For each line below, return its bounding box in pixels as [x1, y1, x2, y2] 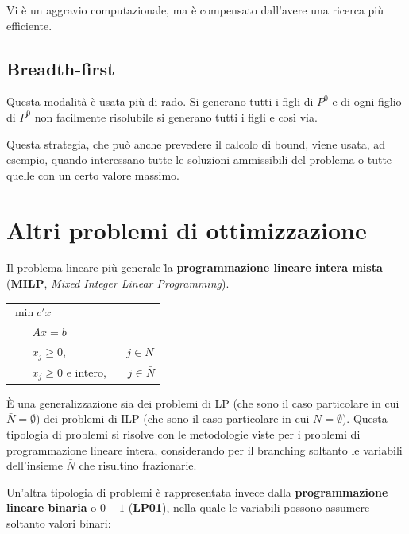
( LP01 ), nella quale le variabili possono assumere [128, 499, 370, 516]
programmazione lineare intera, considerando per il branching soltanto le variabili [6, 441, 403, 458]
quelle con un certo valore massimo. [6, 166, 179, 183]
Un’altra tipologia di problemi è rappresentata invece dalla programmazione [6, 483, 388, 500]
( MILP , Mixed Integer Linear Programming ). [6, 275, 230, 292]
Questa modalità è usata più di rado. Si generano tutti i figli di [6, 93, 314, 110]
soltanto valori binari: [6, 514, 111, 531]
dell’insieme [6, 457, 63, 474]
